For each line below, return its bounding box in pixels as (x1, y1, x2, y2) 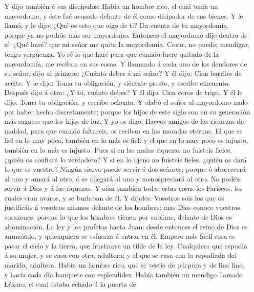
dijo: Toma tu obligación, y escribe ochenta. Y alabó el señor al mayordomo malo (4, 96, 248, 107)
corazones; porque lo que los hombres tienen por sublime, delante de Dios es (4, 212, 232, 222)
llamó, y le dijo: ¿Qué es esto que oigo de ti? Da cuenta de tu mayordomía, (4, 20, 229, 30)
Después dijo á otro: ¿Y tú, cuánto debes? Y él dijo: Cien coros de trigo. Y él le (4, 87, 243, 97)
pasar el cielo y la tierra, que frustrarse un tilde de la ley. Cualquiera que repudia (4, 240, 248, 250)
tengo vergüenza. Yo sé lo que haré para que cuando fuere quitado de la (4, 48, 219, 59)
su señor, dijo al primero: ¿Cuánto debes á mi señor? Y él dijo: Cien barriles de (4, 68, 242, 78)
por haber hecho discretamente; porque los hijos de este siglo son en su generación (4, 106, 250, 116)
